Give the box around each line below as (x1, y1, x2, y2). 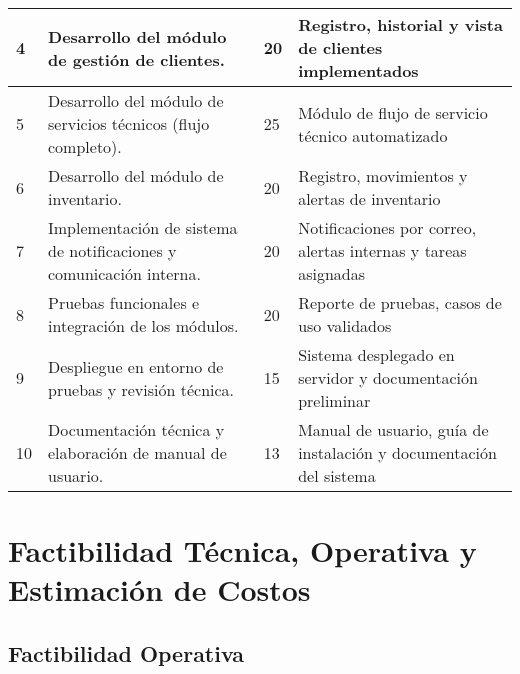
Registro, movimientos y (298, 164, 468, 187)
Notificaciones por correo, (298, 216, 477, 239)
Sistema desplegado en (298, 343, 455, 366)
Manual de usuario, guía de (298, 418, 489, 441)
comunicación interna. (48, 262, 201, 285)
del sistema (298, 464, 376, 487)
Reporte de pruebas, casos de (298, 291, 502, 314)
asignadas (298, 262, 366, 285)
